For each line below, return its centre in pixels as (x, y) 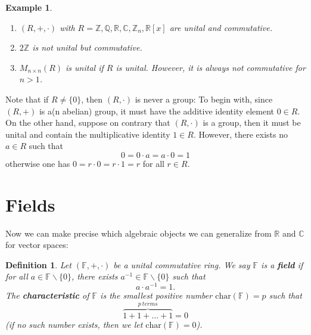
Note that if (27, 99)
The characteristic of (47, 295)
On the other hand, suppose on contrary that (88, 122)
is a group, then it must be (252, 122)
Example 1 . (29, 7)
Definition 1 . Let (38, 264)
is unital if (85, 67)
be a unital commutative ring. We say (182, 264)
